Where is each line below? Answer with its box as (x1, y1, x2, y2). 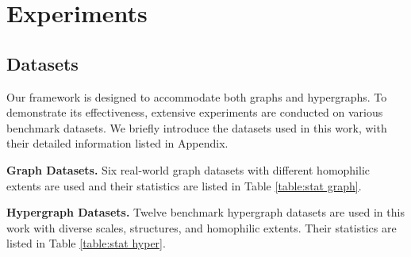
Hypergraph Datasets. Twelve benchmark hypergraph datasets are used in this (6, 204, 405, 221)
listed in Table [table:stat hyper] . (6, 235, 166, 251)
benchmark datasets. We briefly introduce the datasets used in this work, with (6, 119, 387, 136)
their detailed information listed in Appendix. (6, 135, 229, 152)
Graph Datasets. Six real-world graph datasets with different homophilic (6, 161, 371, 178)
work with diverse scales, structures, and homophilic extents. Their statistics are (6, 219, 397, 236)
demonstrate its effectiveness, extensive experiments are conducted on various (6, 104, 383, 121)
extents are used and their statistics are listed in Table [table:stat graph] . (6, 177, 362, 194)
